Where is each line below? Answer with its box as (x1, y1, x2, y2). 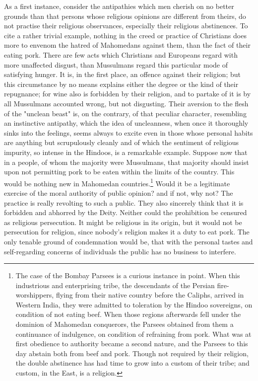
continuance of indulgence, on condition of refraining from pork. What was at (15, 328, 252, 339)
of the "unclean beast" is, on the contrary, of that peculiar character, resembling (4, 108, 247, 118)
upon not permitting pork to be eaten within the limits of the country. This (4, 166, 235, 177)
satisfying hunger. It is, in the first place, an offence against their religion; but (4, 69, 241, 79)
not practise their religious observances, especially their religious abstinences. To (4, 20, 248, 31)
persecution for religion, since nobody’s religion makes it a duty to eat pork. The (4, 227, 250, 237)
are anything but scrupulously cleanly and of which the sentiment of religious (4, 137, 239, 148)
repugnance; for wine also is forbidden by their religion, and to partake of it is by (4, 88, 251, 99)
